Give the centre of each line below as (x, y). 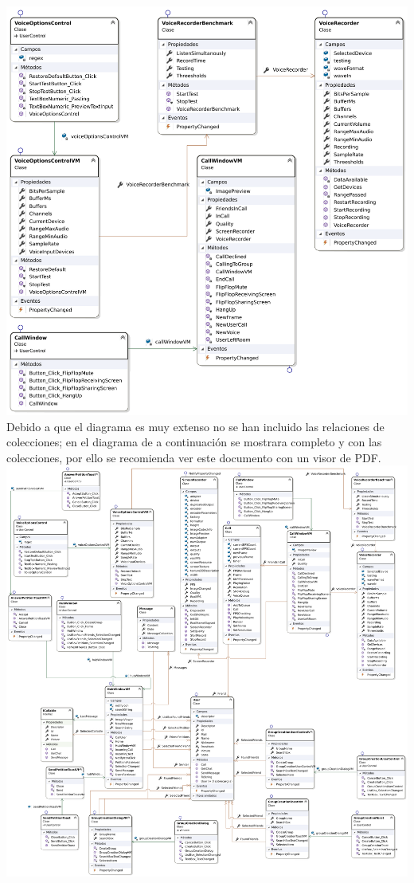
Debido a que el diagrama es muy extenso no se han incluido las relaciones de (195, 426)
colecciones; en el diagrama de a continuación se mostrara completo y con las (194, 442)
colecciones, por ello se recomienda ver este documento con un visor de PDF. (194, 457)
